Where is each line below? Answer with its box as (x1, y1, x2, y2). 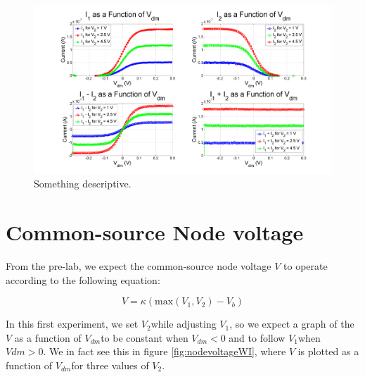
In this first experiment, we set (6, 316, 139, 331)
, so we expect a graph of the (229, 316, 354, 331)
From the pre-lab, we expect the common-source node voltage (6, 259, 271, 273)
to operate (283, 259, 328, 273)
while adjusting (151, 316, 217, 331)
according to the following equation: (6, 272, 160, 287)
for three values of (71, 358, 149, 372)
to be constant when (101, 330, 188, 345)
